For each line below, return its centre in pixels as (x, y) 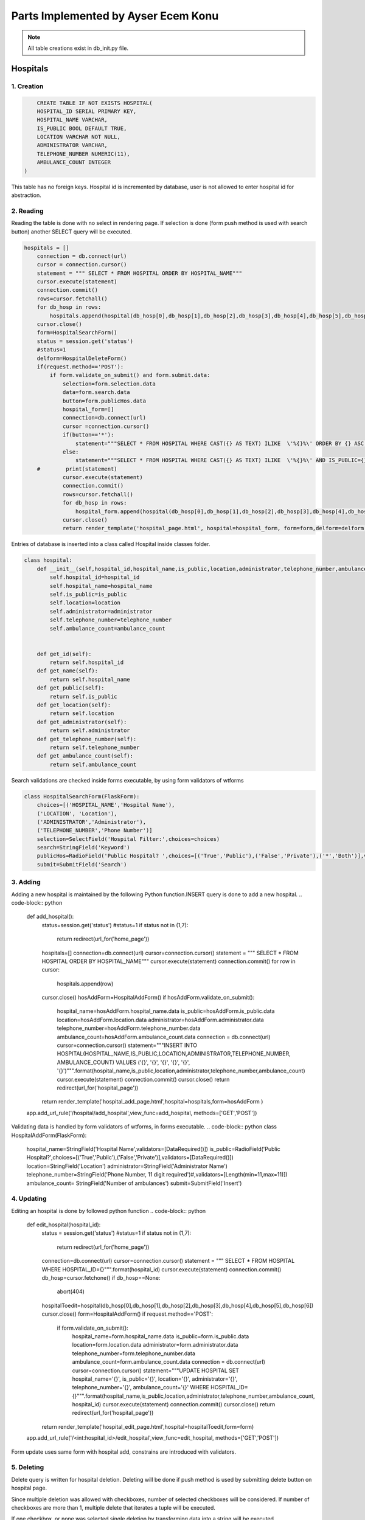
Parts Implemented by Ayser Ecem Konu (115, 16)
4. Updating (29, 1199)
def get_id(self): (64, 654)
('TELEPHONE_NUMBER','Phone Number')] (95, 831)
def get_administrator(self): (82, 722)
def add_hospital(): (50, 917)
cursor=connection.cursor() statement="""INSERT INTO (127, 1045)
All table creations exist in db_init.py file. (78, 48)
